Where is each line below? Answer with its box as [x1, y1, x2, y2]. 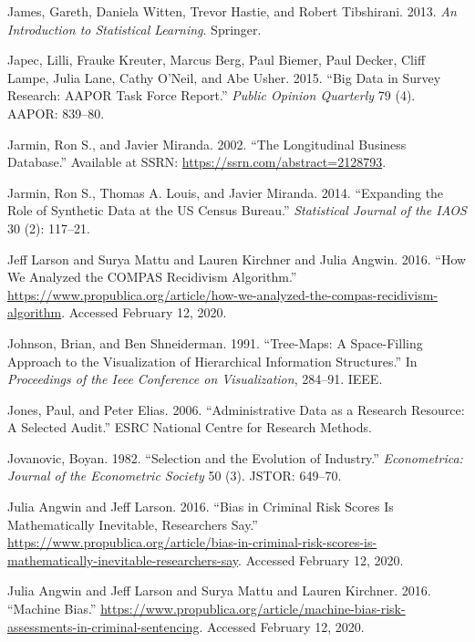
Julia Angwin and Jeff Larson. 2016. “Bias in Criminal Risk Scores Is [7, 497, 394, 516]
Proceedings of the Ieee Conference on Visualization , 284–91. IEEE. [7, 369, 383, 388]
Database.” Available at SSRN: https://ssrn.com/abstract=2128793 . [7, 152, 387, 171]
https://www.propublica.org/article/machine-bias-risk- [100, 599, 406, 618]
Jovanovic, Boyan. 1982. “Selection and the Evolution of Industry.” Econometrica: [7, 448, 463, 467]
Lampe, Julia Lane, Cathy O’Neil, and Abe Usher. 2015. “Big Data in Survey [7, 67, 441, 87]
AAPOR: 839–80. [7, 103, 105, 122]
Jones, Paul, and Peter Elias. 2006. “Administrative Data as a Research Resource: [7, 399, 465, 419]
